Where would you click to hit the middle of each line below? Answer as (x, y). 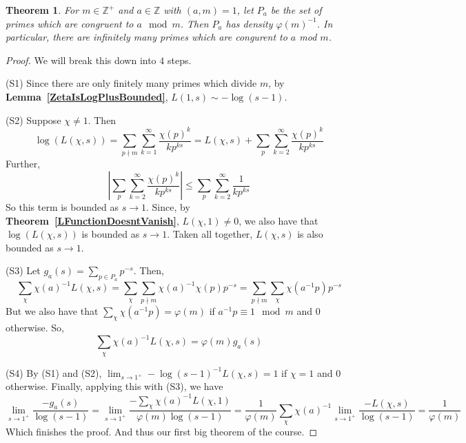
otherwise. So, (35, 328)
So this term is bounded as (62, 207)
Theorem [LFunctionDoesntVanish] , (92, 220)
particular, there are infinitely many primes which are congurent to (146, 37)
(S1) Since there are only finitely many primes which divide (131, 83)
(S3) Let (23, 270)
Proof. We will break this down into (81, 60)
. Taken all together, (210, 234)
